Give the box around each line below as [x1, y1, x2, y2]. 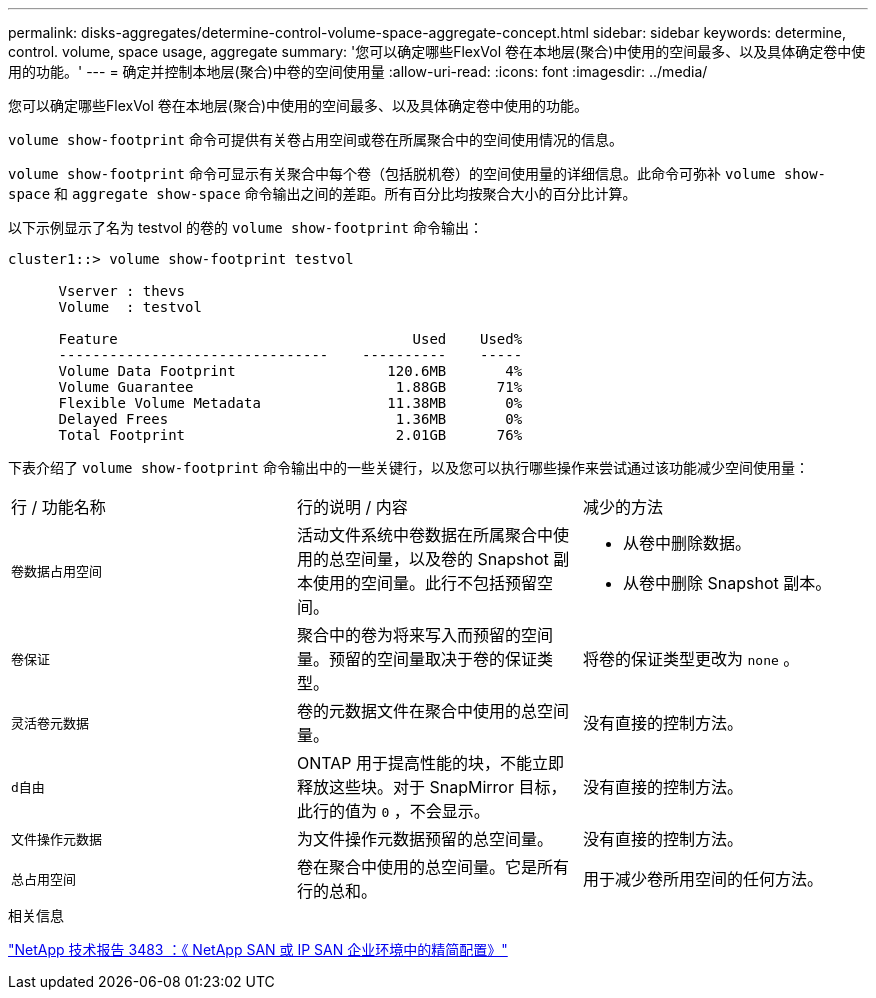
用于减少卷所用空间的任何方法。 [582, 869, 823, 889]
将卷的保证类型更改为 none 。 [582, 649, 800, 669]
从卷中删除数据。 [622, 533, 751, 553]
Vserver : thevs [58, 283, 186, 299]
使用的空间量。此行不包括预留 [312, 573, 537, 593]
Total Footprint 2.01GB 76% [58, 427, 523, 443]
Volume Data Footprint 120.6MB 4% [58, 363, 523, 379]
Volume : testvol [58, 299, 202, 315]
